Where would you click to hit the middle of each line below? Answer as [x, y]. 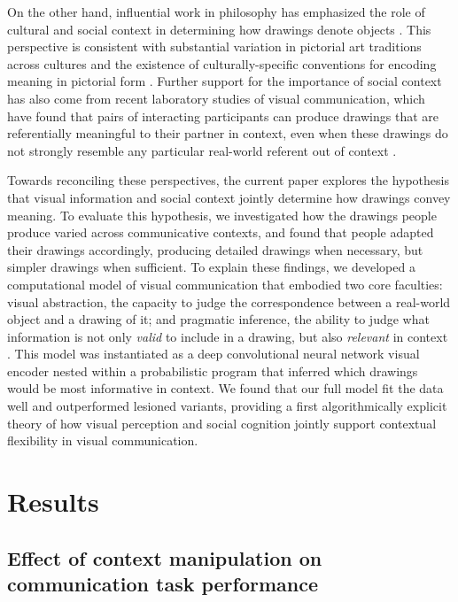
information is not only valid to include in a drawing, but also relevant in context [228, 336]
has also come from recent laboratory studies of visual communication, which [216, 98]
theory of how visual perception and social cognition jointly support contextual [222, 423]
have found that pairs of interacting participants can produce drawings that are [223, 116]
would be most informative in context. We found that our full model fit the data [225, 388]
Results [53, 502]
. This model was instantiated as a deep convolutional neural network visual [213, 354]
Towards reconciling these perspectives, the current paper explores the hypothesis [228, 180]
